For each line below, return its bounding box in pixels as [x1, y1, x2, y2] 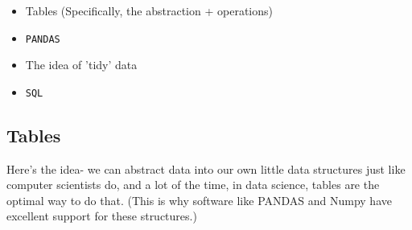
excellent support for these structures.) [6, 207, 197, 224]
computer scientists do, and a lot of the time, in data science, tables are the [6, 176, 380, 193]
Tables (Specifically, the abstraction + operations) [25, 2, 273, 18]
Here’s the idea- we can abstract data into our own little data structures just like [6, 160, 406, 177]
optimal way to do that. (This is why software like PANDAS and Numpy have [6, 191, 392, 208]
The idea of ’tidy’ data [25, 56, 138, 73]
